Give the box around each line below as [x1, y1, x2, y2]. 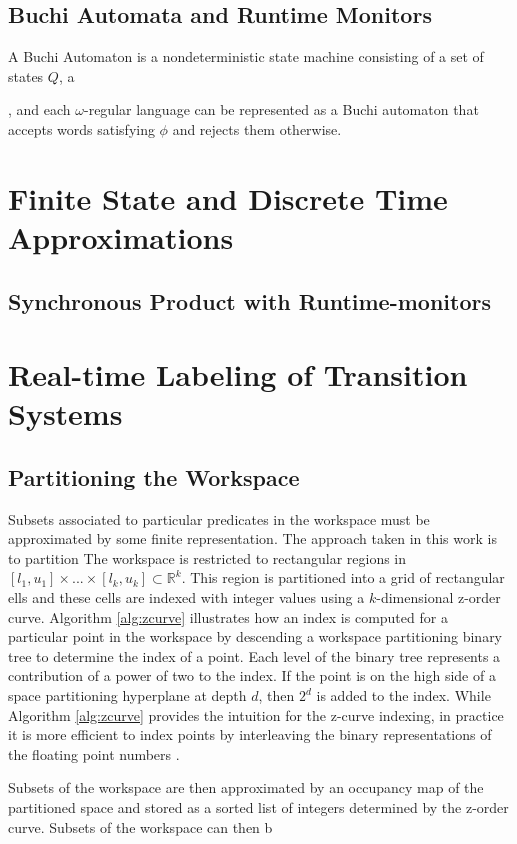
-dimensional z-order [376, 587, 501, 608]
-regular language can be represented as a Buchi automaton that [84, 99, 479, 120]
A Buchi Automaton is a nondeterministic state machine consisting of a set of [8, 46, 484, 67]
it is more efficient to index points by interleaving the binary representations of [8, 724, 492, 745]
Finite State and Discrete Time [8, 177, 448, 218]
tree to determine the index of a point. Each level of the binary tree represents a [8, 645, 501, 666]
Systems [8, 393, 123, 434]
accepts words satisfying [8, 118, 155, 139]
